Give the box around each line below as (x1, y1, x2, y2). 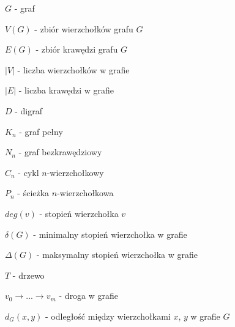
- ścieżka (17, 186, 50, 199)
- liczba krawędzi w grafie (18, 84, 114, 97)
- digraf (15, 104, 43, 117)
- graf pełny (19, 125, 63, 138)
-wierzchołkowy (47, 166, 104, 178)
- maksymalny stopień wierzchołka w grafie (36, 248, 198, 261)
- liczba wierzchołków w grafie (17, 63, 130, 76)
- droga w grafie (59, 289, 119, 302)
